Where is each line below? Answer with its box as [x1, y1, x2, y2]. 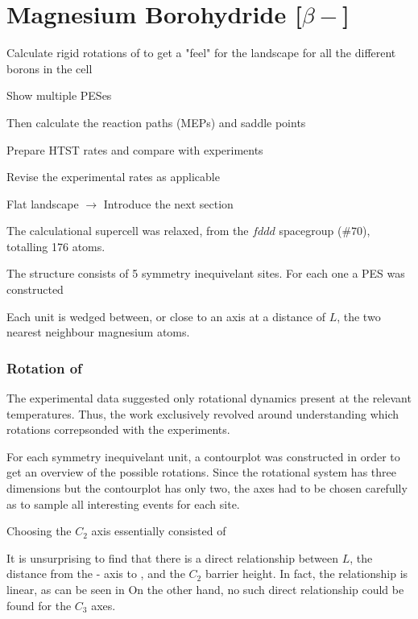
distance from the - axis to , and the [6, 565, 185, 582]
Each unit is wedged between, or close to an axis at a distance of [6, 307, 325, 324]
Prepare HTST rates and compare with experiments [6, 141, 263, 158]
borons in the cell [6, 60, 93, 76]
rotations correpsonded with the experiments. [6, 421, 230, 438]
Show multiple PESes [6, 87, 112, 104]
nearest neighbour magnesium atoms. [6, 324, 190, 340]
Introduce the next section [103, 195, 234, 212]
